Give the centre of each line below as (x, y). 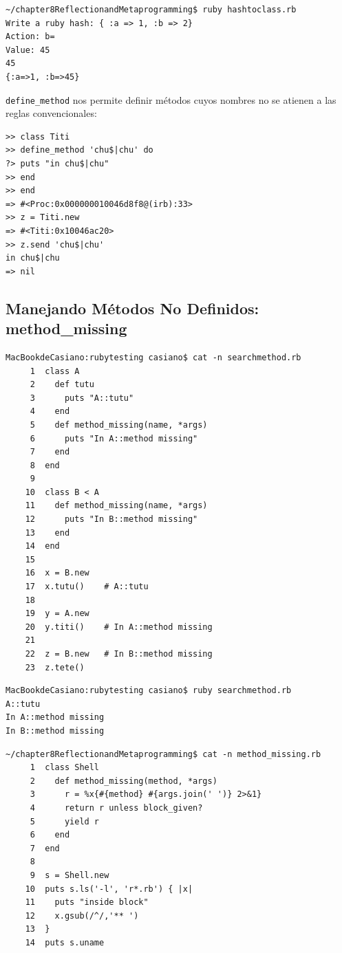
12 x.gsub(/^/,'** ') (82, 916)
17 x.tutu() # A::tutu (87, 587)
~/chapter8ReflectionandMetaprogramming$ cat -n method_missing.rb (163, 754)
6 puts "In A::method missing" (114, 438)
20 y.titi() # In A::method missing (119, 627)
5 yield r (65, 821)
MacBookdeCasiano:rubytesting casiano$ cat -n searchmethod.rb (153, 357)
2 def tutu (62, 385)
